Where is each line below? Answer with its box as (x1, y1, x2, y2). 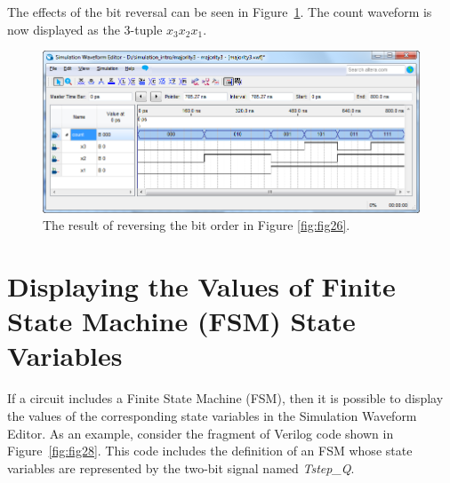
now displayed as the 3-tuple (7, 20, 163, 38)
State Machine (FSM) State (7, 303, 356, 339)
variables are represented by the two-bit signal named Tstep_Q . (7, 458, 355, 477)
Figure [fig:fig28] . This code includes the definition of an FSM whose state (7, 441, 413, 460)
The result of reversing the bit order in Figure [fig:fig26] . (43, 216, 350, 234)
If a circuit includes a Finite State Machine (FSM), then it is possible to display (7, 389, 444, 408)
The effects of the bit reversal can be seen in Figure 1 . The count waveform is (7, 3, 432, 20)
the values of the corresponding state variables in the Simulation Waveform (7, 406, 417, 424)
